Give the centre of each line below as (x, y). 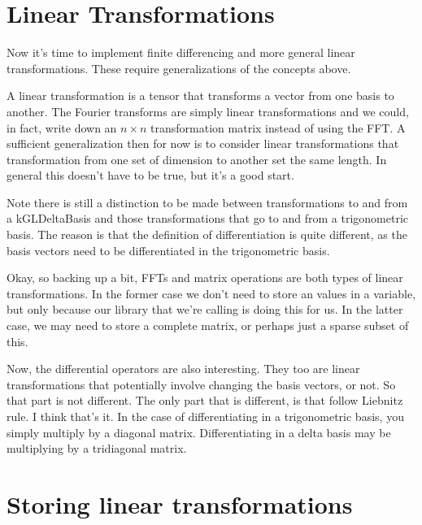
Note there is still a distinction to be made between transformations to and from (207, 202)
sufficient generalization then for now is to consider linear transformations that (203, 143)
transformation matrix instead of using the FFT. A (278, 127)
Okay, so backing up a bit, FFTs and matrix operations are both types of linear (205, 278)
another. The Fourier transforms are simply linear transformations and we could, (208, 111)
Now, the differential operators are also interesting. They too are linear (183, 369)
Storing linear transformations (180, 503)
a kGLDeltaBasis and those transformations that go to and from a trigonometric (207, 218)
